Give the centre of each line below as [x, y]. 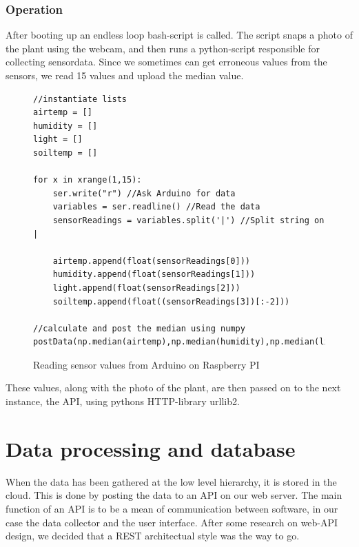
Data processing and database [151, 448]
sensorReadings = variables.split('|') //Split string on [188, 220]
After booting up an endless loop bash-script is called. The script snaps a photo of [179, 35]
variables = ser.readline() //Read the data [156, 207]
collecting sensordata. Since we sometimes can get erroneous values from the [166, 62]
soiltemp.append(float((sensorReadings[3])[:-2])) [171, 301]
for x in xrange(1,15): [88, 180]
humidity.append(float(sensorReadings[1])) [154, 275]
